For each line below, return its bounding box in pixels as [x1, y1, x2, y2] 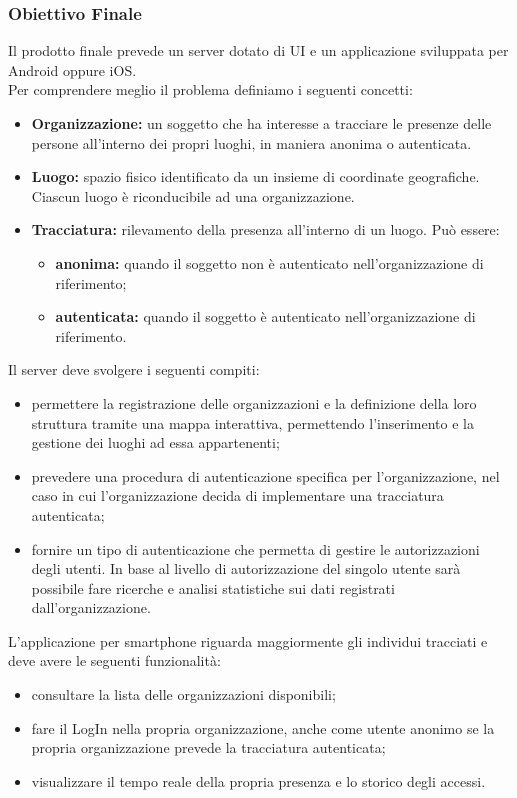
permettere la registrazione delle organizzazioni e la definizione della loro [31, 392, 477, 413]
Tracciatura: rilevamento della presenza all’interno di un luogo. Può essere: [31, 219, 500, 240]
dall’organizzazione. [31, 597, 151, 618]
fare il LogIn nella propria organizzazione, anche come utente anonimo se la [31, 717, 495, 738]
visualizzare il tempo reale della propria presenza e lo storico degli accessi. [31, 770, 486, 791]
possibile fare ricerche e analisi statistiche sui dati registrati [31, 577, 395, 598]
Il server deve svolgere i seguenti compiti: [8, 359, 260, 380]
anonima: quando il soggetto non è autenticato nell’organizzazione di [55, 252, 484, 273]
